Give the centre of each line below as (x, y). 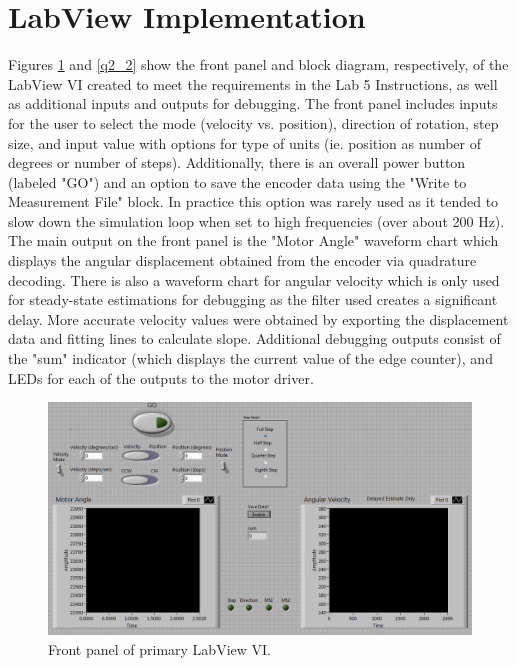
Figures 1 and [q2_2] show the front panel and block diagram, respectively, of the (258, 64)
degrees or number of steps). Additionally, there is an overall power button (237, 162)
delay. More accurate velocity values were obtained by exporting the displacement (258, 318)
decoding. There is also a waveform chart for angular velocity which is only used (254, 279)
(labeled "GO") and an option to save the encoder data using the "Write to (237, 181)
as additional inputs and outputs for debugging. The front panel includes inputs (253, 103)
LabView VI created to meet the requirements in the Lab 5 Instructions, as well (253, 83)
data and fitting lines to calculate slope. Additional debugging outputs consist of (254, 338)
